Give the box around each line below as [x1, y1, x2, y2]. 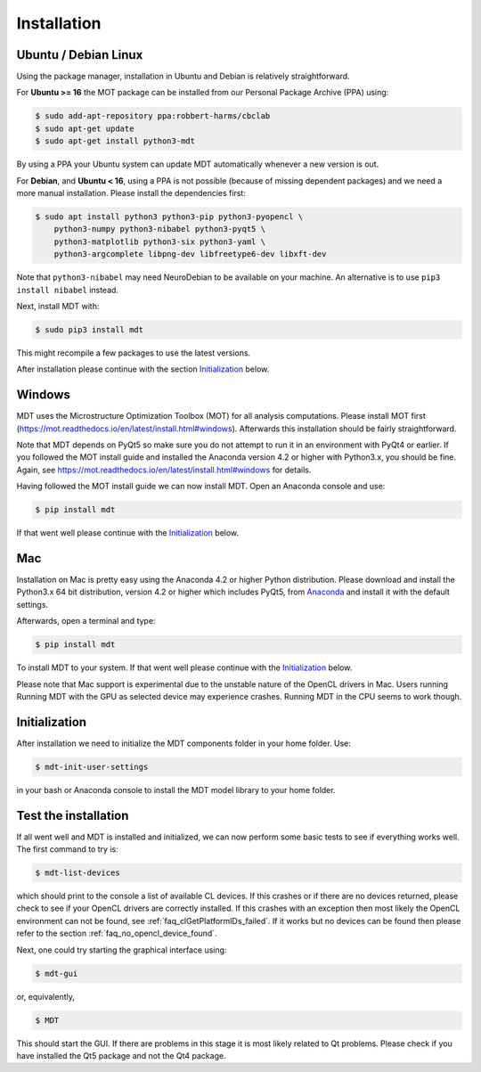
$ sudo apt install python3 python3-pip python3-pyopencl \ [35, 211, 304, 222]
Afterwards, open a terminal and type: [16, 616, 156, 626]
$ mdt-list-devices [35, 868, 120, 878]
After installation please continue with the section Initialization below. [16, 364, 270, 374]
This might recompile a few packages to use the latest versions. [16, 348, 251, 358]
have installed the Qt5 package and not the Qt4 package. [16, 1050, 226, 1060]
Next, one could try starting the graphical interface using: [16, 945, 227, 955]
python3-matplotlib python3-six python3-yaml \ [53, 236, 266, 247]
